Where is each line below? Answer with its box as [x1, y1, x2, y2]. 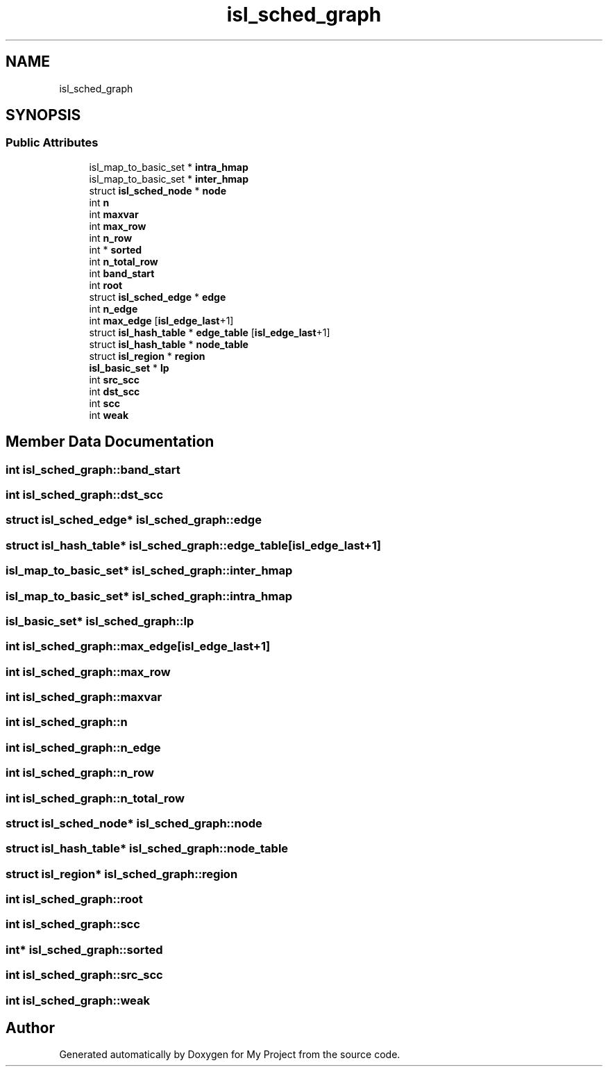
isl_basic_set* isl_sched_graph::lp [6, 613, 194, 628]
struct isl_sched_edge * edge [89, 290, 226, 303]
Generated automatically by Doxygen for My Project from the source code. [59, 1048, 400, 1061]
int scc [89, 397, 120, 409]
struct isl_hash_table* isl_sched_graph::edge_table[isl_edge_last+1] [6, 538, 381, 552]
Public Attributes [6, 135, 99, 150]
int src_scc [89, 373, 140, 386]
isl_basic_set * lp [89, 361, 169, 374]
